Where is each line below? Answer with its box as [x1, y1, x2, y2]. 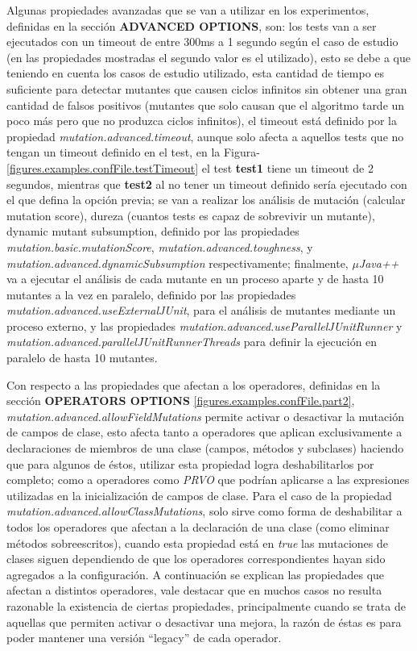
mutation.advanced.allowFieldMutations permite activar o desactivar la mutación [6, 407, 404, 424]
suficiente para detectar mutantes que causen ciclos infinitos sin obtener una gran [6, 80, 407, 97]
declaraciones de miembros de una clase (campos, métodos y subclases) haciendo [6, 440, 404, 457]
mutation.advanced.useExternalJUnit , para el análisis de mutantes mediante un [6, 302, 396, 319]
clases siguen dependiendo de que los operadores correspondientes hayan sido [6, 550, 386, 567]
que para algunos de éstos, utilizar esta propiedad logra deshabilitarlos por [6, 455, 374, 472]
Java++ [358, 254, 399, 271]
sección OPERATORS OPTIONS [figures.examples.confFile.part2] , [6, 392, 355, 409]
